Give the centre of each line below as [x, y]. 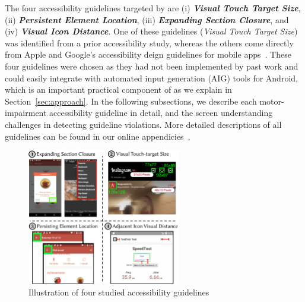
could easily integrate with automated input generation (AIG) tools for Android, [151, 78]
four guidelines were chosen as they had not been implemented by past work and [152, 66]
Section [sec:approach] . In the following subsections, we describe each [131, 101]
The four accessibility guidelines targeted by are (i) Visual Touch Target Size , [153, 8]
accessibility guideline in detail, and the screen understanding [161, 113]
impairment [26, 113]
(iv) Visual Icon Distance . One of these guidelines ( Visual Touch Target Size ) [151, 31]
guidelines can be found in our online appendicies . [98, 136]
